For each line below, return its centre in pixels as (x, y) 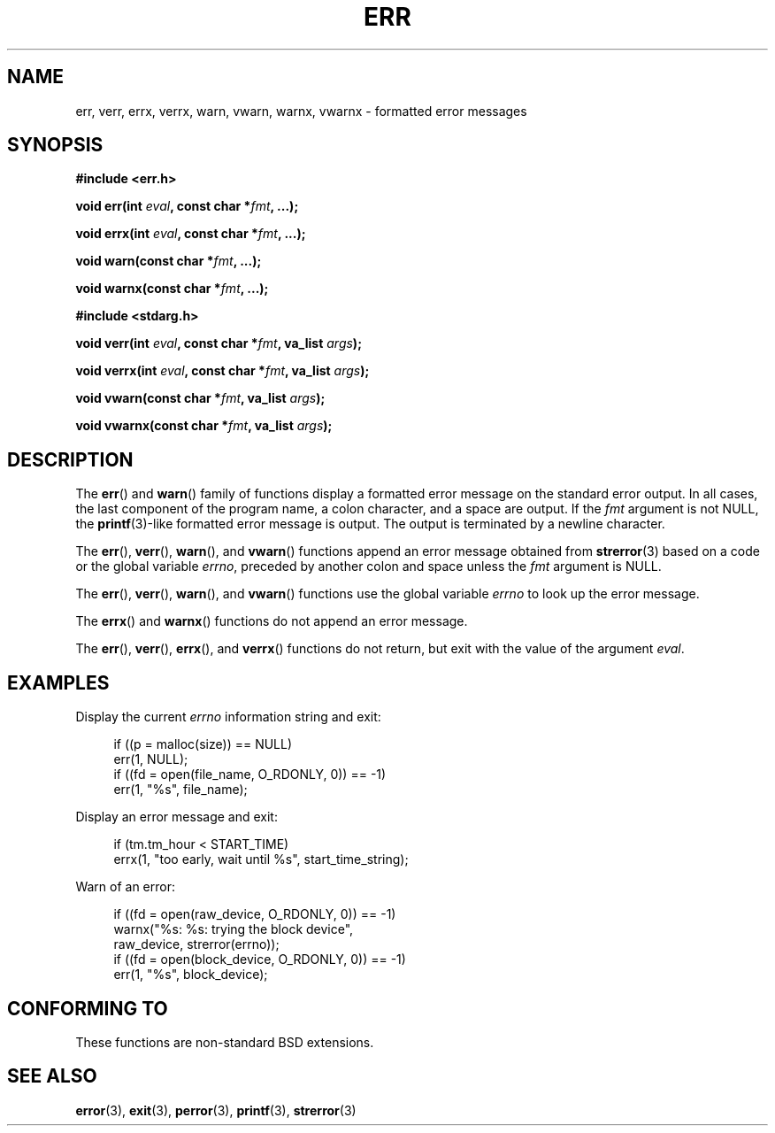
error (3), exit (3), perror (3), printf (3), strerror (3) (216, 1110)
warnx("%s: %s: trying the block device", (234, 929)
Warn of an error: (126, 887)
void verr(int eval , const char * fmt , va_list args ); (219, 343)
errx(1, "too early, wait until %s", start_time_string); (261, 859)
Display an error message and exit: (176, 817)
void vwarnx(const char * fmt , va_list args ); (204, 426)
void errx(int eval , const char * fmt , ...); (191, 234)
